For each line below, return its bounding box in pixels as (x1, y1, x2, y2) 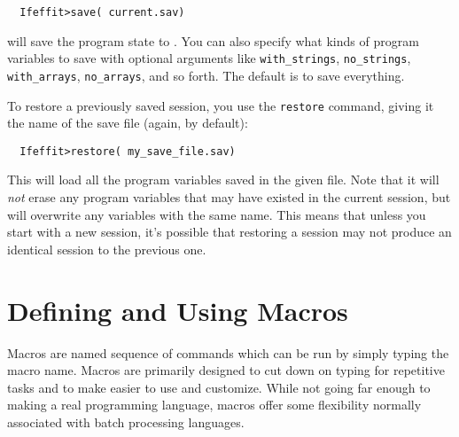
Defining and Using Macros (7, 292, 348, 328)
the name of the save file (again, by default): (7, 113, 248, 132)
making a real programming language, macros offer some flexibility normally (7, 395, 422, 414)
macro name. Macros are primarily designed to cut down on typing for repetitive (7, 361, 445, 379)
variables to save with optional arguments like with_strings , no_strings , (7, 49, 411, 67)
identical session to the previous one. (7, 239, 206, 258)
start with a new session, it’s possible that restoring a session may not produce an (7, 222, 452, 241)
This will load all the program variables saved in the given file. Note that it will (7, 170, 440, 189)
